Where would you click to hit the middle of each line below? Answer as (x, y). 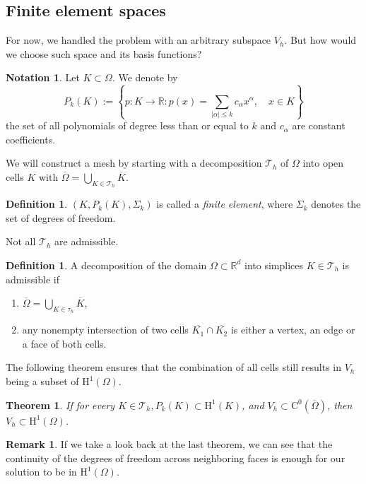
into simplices (274, 265)
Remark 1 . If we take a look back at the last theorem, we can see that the (169, 444)
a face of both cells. (64, 343)
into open (323, 163)
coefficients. (31, 139)
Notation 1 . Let (43, 77)
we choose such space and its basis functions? (104, 53)
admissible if (33, 279)
